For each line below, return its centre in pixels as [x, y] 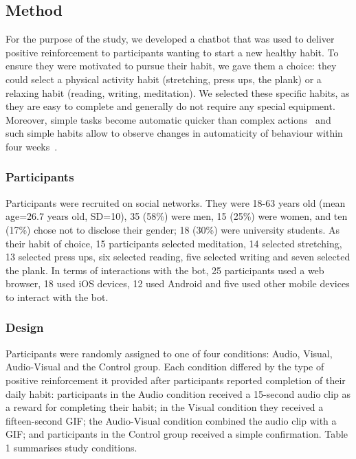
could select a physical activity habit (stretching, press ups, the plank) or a [164, 79]
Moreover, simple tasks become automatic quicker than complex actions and [168, 119]
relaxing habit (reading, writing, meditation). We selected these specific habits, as [178, 92]
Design [25, 327]
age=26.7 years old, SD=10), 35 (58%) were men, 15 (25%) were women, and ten [177, 216]
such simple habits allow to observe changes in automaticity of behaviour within [174, 133]
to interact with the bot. [57, 296]
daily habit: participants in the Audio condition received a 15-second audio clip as [178, 393]
